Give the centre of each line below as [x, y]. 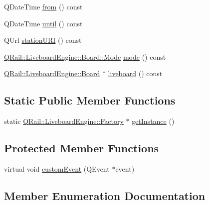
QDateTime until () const [43, 23]
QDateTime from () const [43, 6]
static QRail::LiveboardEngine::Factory [64, 121]
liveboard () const [135, 73]
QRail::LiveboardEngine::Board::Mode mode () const [85, 56]
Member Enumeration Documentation [105, 195]
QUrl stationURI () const [43, 40]
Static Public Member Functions [90, 100]
